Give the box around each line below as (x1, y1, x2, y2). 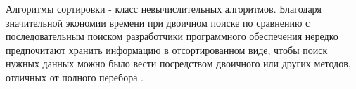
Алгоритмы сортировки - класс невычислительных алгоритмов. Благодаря (6, 1, 322, 15)
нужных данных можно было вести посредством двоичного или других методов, (6, 56, 351, 71)
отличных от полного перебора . (6, 69, 144, 84)
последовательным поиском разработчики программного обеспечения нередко (6, 29, 338, 43)
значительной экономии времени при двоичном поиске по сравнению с (6, 15, 310, 29)
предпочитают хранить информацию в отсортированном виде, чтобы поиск (6, 42, 328, 57)
